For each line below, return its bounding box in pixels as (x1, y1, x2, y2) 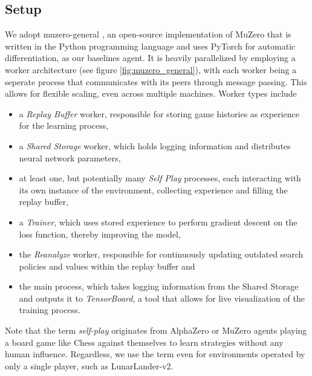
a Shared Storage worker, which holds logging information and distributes (19, 139, 291, 152)
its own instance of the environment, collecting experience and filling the (19, 183, 288, 196)
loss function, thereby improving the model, (19, 227, 181, 240)
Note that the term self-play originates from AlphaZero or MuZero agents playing (5, 324, 307, 337)
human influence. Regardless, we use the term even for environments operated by (5, 348, 305, 360)
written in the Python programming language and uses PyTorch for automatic (5, 39, 296, 52)
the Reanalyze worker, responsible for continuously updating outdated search (19, 248, 304, 261)
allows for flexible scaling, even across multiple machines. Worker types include (5, 87, 297, 100)
